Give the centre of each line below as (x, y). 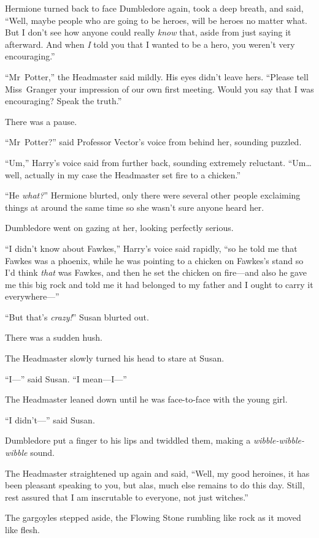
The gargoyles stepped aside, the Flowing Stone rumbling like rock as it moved (153, 517)
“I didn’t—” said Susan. (50, 419)
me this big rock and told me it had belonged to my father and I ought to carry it (159, 284)
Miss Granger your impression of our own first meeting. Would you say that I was (159, 89)
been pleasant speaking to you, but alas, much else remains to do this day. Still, (155, 485)
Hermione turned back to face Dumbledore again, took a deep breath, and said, (154, 8)
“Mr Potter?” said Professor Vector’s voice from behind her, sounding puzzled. (153, 142)
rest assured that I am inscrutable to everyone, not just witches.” (127, 497)
